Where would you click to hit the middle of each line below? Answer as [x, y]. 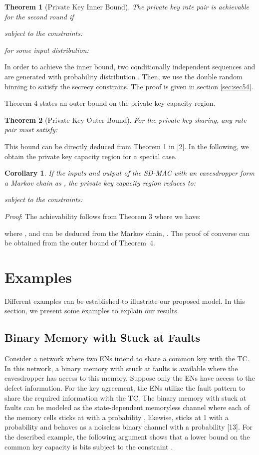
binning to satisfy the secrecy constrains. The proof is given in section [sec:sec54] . [129, 86]
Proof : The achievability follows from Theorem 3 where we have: [103, 216]
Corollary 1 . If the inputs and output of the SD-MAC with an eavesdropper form [129, 173]
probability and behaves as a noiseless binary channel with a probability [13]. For [129, 427]
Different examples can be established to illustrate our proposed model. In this [125, 301]
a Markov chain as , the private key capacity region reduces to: [100, 182]
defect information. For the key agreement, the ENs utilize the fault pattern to [125, 387]
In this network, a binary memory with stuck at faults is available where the [121, 368]
